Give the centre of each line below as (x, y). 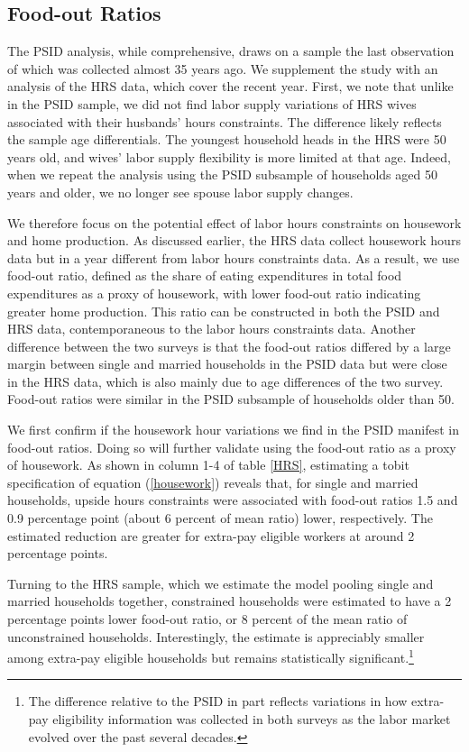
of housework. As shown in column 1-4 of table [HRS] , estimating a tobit (208, 465)
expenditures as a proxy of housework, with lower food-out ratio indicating (214, 293)
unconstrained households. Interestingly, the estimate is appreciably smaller (216, 636)
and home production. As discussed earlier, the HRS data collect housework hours (234, 240)
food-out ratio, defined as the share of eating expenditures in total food (205, 275)
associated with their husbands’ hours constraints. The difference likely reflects (225, 121)
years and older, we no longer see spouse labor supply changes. (180, 192)
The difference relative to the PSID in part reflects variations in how (218, 701)
